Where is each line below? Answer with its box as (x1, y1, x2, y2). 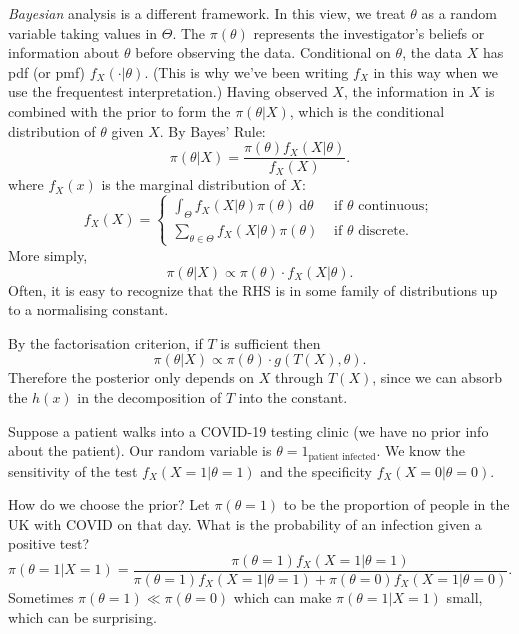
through (275, 367, 324, 388)
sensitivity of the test (8, 460, 138, 481)
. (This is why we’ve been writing (144, 61, 349, 82)
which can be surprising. (8, 606, 157, 627)
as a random (421, 3, 498, 23)
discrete (358, 223, 405, 238)
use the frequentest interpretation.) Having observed (8, 81, 328, 102)
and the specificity (260, 460, 372, 481)
